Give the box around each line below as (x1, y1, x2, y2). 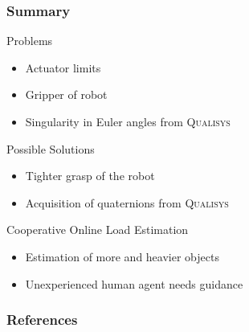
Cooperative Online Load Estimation (6, 221, 189, 238)
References (6, 309, 78, 330)
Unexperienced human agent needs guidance (25, 275, 243, 292)
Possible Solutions (6, 140, 95, 157)
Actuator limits (25, 59, 101, 76)
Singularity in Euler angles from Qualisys (25, 113, 231, 129)
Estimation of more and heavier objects (25, 248, 219, 264)
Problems (6, 32, 53, 49)
